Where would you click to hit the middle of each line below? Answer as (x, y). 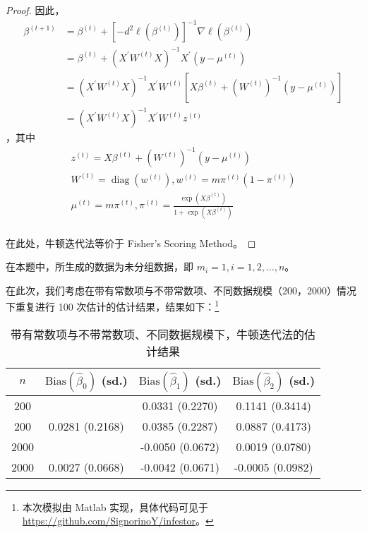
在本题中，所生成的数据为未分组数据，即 (100, 266)
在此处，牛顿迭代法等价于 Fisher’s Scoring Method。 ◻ (131, 242)
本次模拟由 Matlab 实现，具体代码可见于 (115, 507)
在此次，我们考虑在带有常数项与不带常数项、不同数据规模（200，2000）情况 (181, 290)
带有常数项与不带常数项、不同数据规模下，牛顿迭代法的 (158, 334)
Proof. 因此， (35, 10)
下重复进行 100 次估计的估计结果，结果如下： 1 (113, 305)
